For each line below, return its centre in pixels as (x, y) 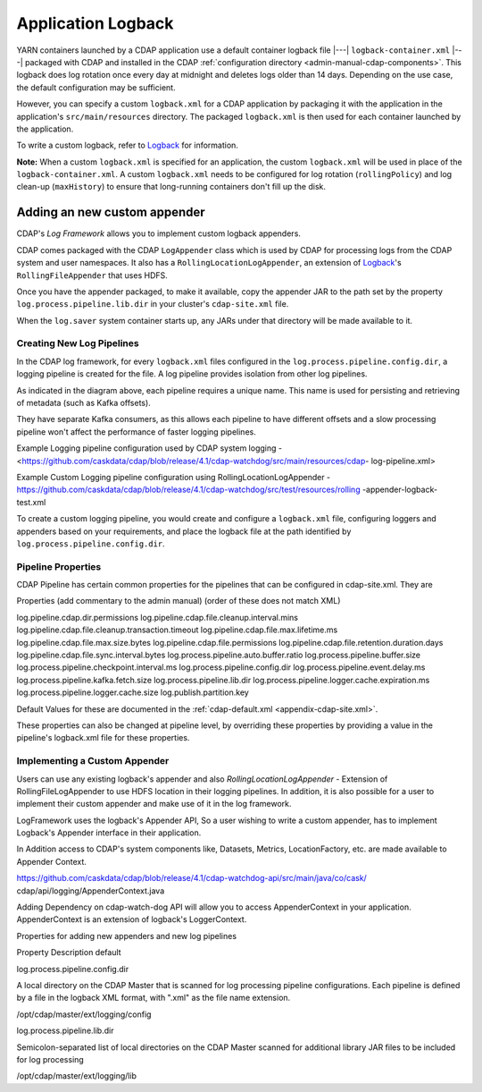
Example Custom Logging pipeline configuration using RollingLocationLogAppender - (174, 477)
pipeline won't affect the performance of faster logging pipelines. (136, 432)
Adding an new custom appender (111, 212)
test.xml (31, 502)
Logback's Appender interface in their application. (109, 833)
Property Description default (69, 952)
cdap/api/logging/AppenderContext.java (91, 891)
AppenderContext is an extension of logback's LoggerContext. (132, 919)
